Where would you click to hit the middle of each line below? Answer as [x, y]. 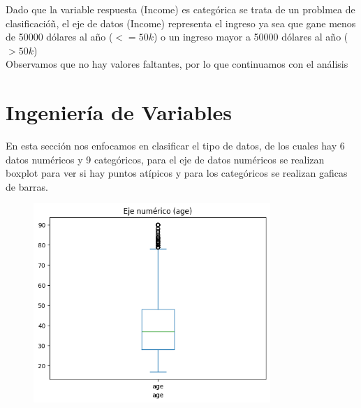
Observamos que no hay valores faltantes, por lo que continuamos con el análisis [177, 64]
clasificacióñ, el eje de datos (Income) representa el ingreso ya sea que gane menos [181, 23]
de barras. [27, 186]
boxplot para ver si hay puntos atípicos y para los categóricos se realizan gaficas [177, 173]
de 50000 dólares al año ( [59, 37]
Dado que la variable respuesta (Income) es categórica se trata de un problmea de [180, 9]
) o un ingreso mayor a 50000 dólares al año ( [251, 37]
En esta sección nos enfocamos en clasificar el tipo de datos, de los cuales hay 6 [175, 146]
